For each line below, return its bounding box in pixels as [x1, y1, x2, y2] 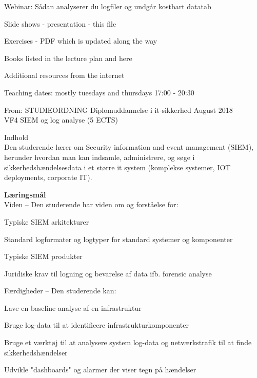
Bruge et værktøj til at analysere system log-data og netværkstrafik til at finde [4, 337, 252, 348]
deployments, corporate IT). [4, 172, 92, 183]
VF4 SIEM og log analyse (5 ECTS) [4, 114, 118, 125]
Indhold [4, 131, 29, 142]
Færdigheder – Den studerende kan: [4, 285, 116, 296]
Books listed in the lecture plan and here [4, 52, 132, 63]
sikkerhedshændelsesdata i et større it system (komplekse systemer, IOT [4, 162, 231, 172]
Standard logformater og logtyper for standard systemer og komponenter [4, 233, 233, 244]
